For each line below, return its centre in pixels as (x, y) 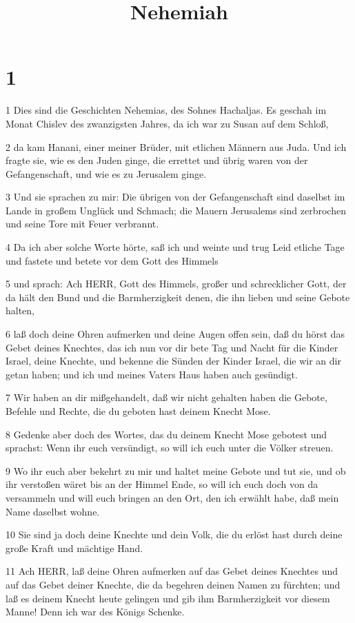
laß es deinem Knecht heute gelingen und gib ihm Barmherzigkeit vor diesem (168, 598)
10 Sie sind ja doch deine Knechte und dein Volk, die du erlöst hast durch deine (174, 534)
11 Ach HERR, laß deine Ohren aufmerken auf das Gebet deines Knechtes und (172, 571)
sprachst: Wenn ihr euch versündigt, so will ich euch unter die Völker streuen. (170, 448)
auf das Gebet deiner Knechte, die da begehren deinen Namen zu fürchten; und (173, 584)
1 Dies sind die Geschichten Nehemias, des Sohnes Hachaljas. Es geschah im (166, 110)
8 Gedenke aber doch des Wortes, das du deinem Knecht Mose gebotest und (166, 434)
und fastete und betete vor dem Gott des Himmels (112, 260)
